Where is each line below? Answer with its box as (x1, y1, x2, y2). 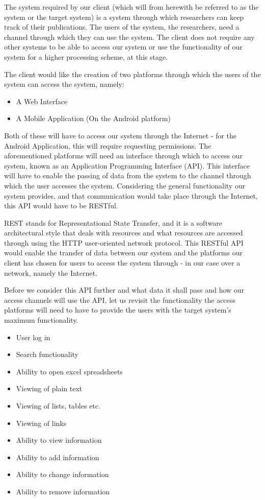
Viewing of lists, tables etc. (16, 400, 100, 411)
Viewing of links (16, 417, 67, 428)
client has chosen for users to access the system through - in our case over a (4, 257, 241, 268)
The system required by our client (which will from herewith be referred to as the (4, 2, 259, 12)
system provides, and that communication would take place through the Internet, (4, 190, 258, 201)
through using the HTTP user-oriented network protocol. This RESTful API (4, 237, 244, 248)
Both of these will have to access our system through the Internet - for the (4, 130, 237, 140)
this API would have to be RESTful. (4, 200, 118, 211)
